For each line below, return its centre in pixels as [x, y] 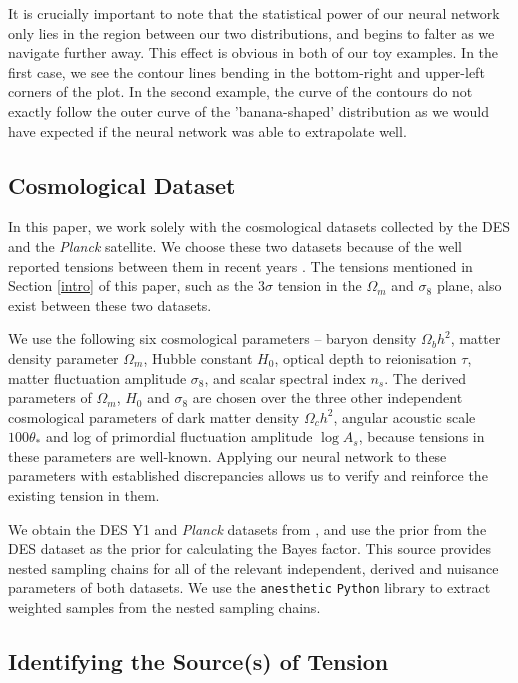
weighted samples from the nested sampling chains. [164, 607]
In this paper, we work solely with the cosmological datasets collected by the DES [259, 226]
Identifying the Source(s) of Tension [198, 661]
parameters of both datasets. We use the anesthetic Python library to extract [249, 587]
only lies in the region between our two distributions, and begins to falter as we [251, 32]
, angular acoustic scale [404, 416]
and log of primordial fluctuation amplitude [179, 436]
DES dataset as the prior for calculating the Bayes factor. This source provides [250, 548]
